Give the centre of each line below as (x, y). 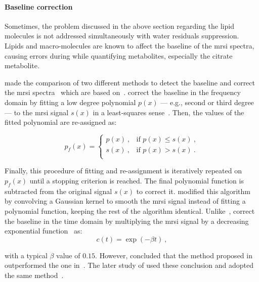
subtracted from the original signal (58, 191)
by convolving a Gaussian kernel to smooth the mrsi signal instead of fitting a (125, 201)
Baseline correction (39, 6)
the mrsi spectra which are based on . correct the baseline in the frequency (123, 92)
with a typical (26, 255)
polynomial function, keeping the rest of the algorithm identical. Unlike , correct (130, 210)
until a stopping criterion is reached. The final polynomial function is (137, 180)
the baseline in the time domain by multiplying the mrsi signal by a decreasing (127, 221)
